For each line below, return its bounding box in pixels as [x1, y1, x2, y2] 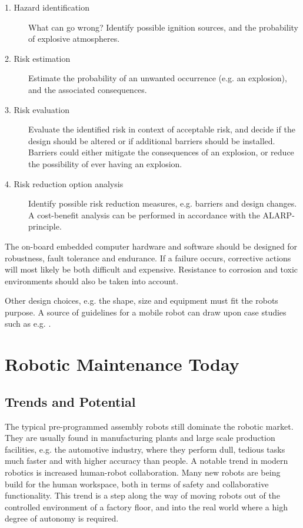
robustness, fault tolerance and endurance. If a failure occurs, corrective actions [5, 251, 291, 264]
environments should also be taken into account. [5, 274, 179, 287]
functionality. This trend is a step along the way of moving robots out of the [5, 489, 280, 502]
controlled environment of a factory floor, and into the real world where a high [5, 500, 288, 513]
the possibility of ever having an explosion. [28, 157, 182, 170]
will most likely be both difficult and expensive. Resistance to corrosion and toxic [5, 263, 298, 275]
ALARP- [262, 208, 295, 221]
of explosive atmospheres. [28, 32, 120, 45]
